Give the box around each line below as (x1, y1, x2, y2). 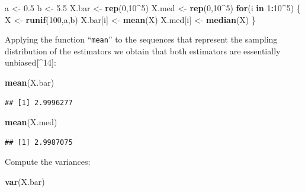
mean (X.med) (5, 116, 57, 128)
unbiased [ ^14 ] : (5, 56, 56, 69)
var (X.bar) (5, 175, 45, 187)
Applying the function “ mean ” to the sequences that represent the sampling (5, 33, 278, 45)
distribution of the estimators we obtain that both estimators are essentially (5, 44, 281, 57)
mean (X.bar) (5, 76, 54, 89)
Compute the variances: (5, 155, 91, 168)
